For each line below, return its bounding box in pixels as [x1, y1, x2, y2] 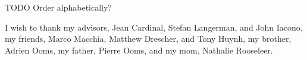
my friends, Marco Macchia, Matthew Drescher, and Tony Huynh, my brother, [5, 32, 292, 45]
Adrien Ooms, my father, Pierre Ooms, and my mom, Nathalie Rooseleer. [5, 44, 273, 56]
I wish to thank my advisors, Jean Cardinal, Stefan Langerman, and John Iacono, [5, 21, 303, 33]
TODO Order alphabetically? [5, 1, 112, 13]
